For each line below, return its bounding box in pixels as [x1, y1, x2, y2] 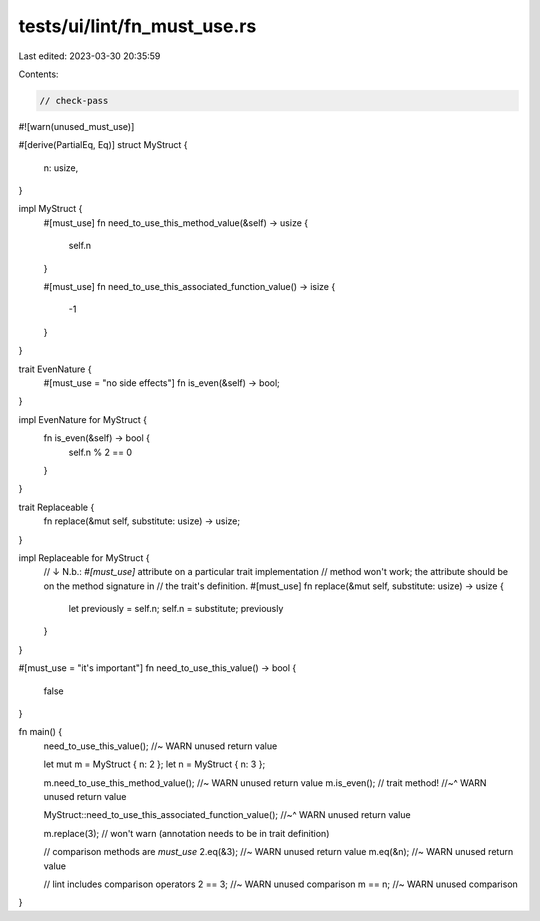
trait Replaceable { [18, 501, 95, 513]
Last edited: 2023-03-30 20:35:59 [18, 50, 161, 62]
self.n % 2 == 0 [68, 446, 133, 458]
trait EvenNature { [18, 363, 92, 375]
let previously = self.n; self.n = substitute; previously [68, 603, 284, 615]
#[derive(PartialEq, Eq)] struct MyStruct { [18, 139, 189, 151]
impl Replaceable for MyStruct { [18, 551, 150, 564]
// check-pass [39, 95, 109, 106]
